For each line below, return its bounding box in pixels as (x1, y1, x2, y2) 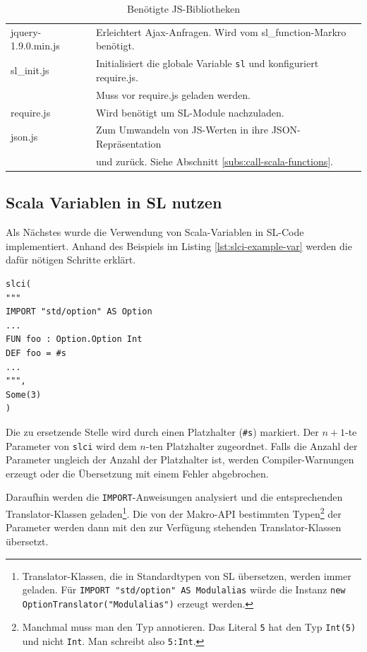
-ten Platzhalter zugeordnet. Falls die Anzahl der (145, 438, 358, 453)
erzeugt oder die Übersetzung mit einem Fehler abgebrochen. (6, 466, 269, 480)
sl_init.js (11, 63, 49, 78)
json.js (11, 129, 38, 144)
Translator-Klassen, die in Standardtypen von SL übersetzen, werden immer (22, 568, 351, 583)
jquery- (11, 24, 42, 39)
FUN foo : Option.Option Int (6, 334, 143, 345)
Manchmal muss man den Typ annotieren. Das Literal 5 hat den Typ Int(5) (22, 620, 356, 634)
